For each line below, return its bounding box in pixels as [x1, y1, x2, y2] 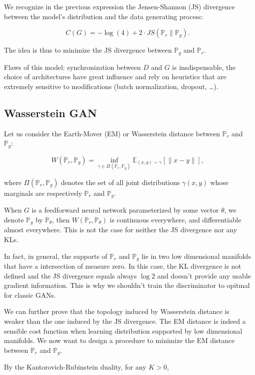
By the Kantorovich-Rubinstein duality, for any [4, 362, 146, 372]
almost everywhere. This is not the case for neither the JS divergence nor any [4, 224, 237, 235]
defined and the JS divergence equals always [4, 270, 137, 281]
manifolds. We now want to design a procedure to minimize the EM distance [4, 335, 235, 345]
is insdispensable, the [172, 62, 236, 72]
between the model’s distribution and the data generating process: [4, 11, 203, 21]
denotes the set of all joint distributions [61, 177, 180, 187]
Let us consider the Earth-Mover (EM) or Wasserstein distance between [4, 128, 220, 138]
